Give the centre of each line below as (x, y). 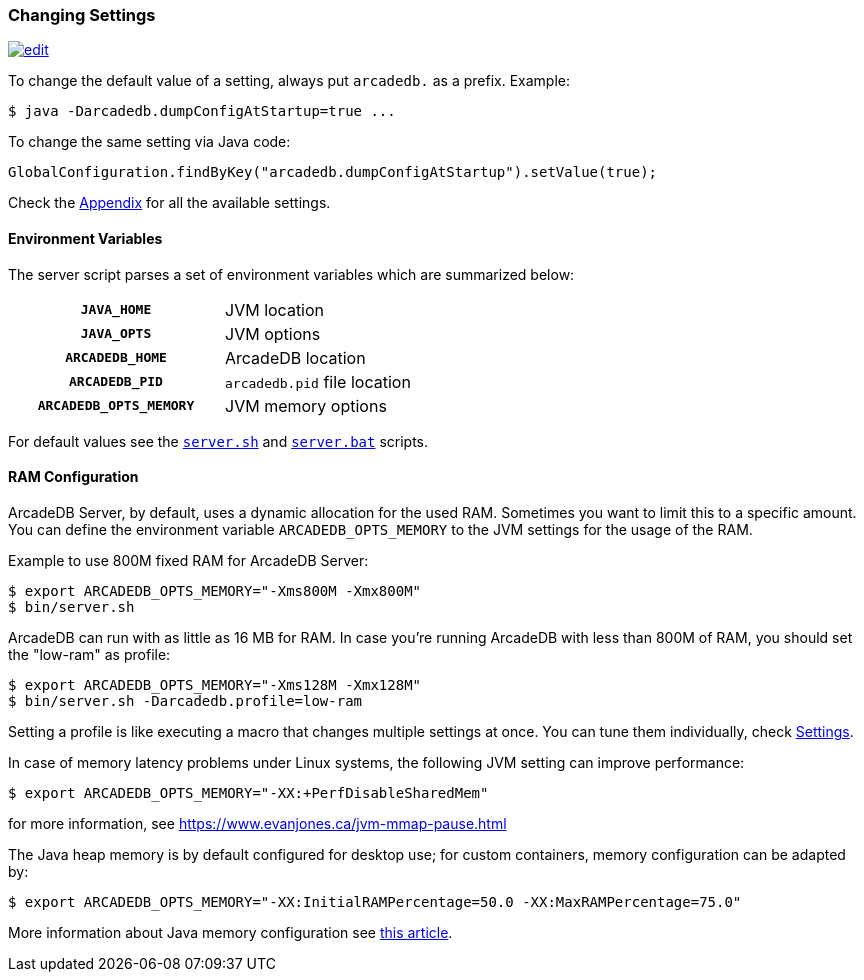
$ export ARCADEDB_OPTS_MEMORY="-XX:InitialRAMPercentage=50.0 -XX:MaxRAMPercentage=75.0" (375, 901)
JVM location (275, 309)
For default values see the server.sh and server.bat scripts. (218, 441)
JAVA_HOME (116, 310)
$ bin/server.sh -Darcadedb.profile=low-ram (185, 700)
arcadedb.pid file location (318, 381)
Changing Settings (82, 15)
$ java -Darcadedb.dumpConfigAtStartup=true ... (202, 111)
